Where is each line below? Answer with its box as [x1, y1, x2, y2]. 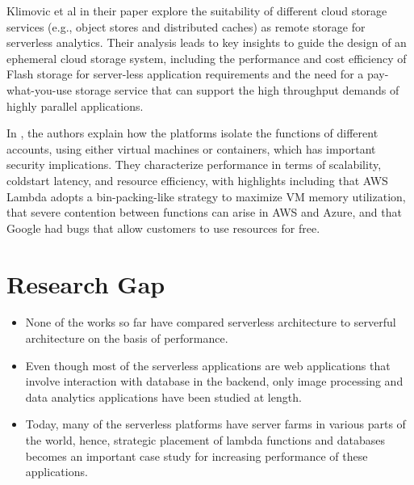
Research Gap [6, 267, 165, 300]
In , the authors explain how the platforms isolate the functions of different [6, 124, 378, 141]
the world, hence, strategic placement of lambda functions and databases [25, 432, 386, 448]
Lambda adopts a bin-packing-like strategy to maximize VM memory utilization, [6, 188, 406, 205]
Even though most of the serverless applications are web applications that [25, 356, 391, 373]
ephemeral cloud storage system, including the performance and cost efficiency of [6, 49, 407, 66]
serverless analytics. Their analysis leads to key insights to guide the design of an [6, 34, 407, 51]
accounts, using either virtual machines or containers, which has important [6, 140, 376, 157]
